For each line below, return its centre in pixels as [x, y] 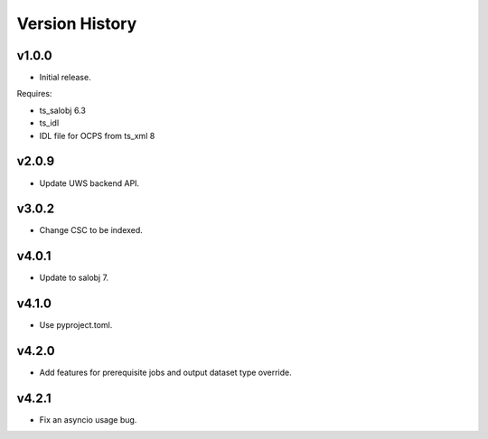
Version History [77, 23]
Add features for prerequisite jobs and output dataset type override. [166, 373]
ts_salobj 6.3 [62, 110]
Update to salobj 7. [74, 278]
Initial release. [65, 78]
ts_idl [49, 123]
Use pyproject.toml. [76, 325]
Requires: [34, 94]
